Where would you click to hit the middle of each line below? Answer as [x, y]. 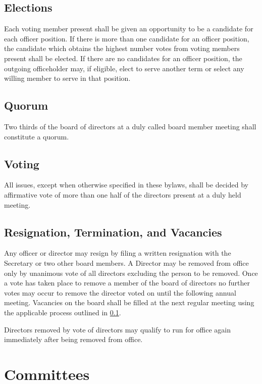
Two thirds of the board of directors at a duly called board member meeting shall [130, 126]
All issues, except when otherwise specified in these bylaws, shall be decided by [126, 185]
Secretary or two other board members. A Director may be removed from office [126, 262]
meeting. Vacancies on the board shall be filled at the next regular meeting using [129, 302]
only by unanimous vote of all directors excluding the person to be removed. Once [131, 273]
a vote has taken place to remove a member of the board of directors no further [127, 283]
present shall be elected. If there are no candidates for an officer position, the [123, 58]
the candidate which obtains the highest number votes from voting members [122, 48]
